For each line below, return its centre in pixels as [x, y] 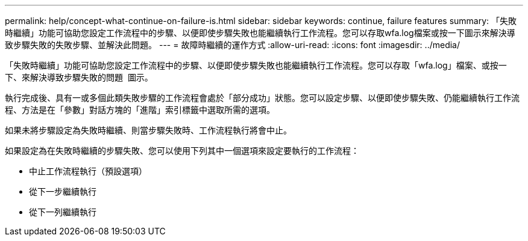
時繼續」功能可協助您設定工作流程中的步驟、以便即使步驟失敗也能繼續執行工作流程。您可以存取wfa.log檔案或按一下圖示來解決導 [260, 33]
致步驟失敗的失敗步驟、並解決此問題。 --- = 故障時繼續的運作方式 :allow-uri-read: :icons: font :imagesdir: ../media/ [233, 45]
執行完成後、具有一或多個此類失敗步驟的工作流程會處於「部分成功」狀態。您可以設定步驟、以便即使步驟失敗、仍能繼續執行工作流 [262, 98]
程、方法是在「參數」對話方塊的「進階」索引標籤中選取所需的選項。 [140, 110]
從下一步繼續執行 [63, 191]
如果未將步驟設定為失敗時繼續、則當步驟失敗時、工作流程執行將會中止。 [148, 130]
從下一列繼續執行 [63, 212]
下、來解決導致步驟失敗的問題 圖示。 [79, 77]
